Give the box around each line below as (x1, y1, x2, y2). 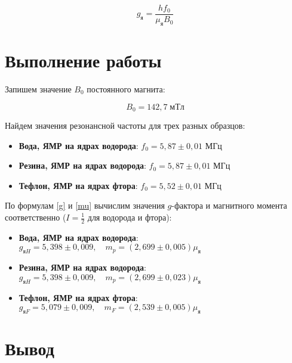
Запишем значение (5, 82, 72, 95)
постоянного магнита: (87, 82, 165, 95)
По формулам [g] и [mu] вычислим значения (5, 199, 165, 212)
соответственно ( (5, 211, 66, 223)
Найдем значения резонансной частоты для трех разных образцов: (5, 119, 245, 132)
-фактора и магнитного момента (171, 199, 287, 212)
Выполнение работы (5, 48, 162, 73)
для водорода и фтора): (87, 211, 172, 223)
